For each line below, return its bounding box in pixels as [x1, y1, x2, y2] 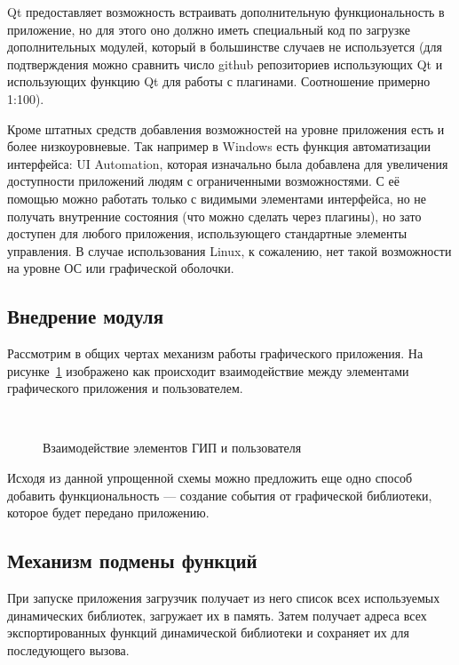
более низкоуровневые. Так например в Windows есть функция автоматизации [7, 137, 431, 156]
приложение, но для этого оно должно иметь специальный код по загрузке [7, 20, 410, 38]
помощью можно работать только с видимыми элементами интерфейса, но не [7, 188, 427, 207]
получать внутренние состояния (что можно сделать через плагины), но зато [7, 206, 422, 225]
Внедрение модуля [7, 302, 164, 330]
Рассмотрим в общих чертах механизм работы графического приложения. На [7, 344, 423, 363]
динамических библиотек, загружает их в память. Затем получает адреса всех [7, 605, 427, 624]
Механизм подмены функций [7, 547, 257, 574]
